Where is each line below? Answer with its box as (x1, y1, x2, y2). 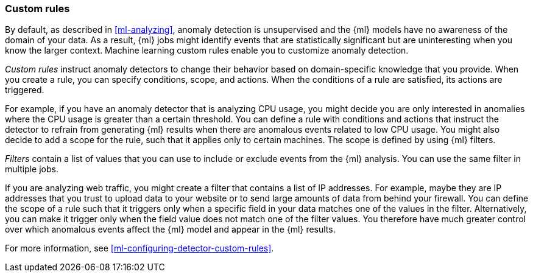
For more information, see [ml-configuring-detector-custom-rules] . (5, 243, 274, 254)
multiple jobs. (5, 164, 58, 175)
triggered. (5, 85, 44, 96)
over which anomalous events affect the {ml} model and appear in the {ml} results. (5, 224, 336, 235)
